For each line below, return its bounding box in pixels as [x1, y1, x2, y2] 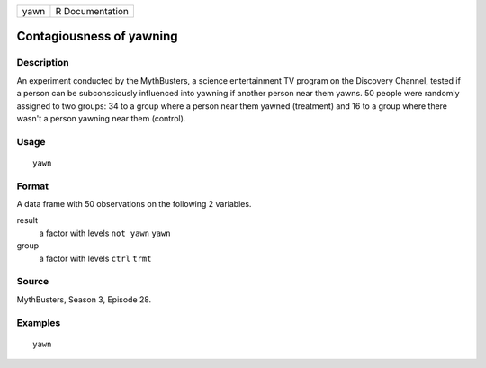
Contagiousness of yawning [16, 29, 179, 44]
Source [16, 275, 49, 288]
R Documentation [55, 5, 130, 17]
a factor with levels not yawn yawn [39, 228, 171, 238]
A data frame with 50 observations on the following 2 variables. [16, 199, 252, 210]
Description [16, 57, 69, 69]
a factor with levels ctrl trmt [39, 253, 152, 264]
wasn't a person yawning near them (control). [16, 112, 186, 123]
